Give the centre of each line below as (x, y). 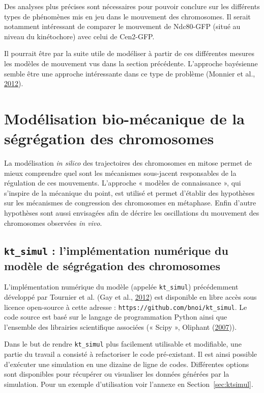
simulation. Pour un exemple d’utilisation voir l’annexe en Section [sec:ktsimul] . (129, 384)
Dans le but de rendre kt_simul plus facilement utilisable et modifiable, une (123, 344)
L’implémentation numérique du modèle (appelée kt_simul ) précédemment (121, 287)
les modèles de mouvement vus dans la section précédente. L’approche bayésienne (131, 63)
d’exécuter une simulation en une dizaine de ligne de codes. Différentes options (127, 364)
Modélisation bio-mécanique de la (124, 118)
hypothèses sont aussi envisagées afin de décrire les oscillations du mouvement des (132, 213)
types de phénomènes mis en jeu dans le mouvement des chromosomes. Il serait (127, 16)
